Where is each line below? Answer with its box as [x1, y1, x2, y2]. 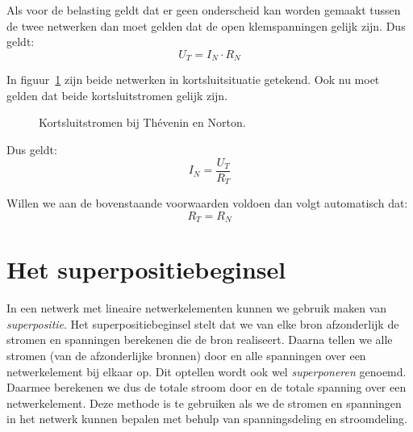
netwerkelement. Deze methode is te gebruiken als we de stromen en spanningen [6, 394, 402, 411]
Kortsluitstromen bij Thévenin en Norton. [39, 114, 246, 131]
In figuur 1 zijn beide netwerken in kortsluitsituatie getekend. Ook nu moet [6, 71, 380, 88]
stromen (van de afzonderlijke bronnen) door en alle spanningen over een [6, 347, 366, 364]
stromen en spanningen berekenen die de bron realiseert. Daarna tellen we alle [6, 331, 393, 348]
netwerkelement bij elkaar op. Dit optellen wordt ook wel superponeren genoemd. [6, 363, 407, 380]
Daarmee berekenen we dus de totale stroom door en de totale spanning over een [6, 379, 407, 396]
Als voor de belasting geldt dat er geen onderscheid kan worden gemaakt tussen [6, 2, 401, 18]
